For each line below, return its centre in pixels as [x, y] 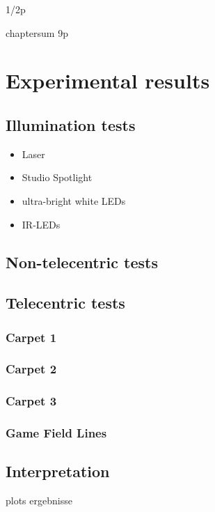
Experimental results [108, 80]
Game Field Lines [56, 433]
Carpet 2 [31, 369]
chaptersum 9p [37, 32]
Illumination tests [71, 124]
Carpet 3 [31, 401]
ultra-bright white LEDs [74, 200]
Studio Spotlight [57, 177]
